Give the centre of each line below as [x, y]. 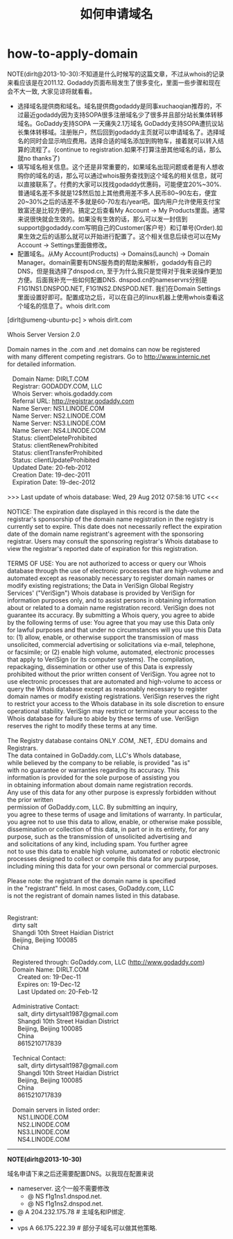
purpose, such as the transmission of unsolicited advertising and [100, 836]
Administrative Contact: [46, 1006]
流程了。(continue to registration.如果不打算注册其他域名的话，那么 [126, 149]
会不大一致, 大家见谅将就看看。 [51, 91]
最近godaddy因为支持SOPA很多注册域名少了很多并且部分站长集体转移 [123, 115]
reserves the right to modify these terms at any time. [82, 725]
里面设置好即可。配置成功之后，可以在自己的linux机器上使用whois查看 [118, 297]
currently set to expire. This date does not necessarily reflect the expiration [115, 526]
